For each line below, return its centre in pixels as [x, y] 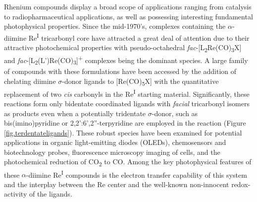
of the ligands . [51, 194]
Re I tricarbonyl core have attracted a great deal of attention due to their [139, 37]
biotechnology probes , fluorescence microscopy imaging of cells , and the [112, 152]
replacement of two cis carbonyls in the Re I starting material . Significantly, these [127, 93]
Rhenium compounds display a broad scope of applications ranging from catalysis [128, 6]
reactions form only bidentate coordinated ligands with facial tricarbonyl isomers [127, 103]
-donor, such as [175, 113]
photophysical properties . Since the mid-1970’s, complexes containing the [115, 26]
